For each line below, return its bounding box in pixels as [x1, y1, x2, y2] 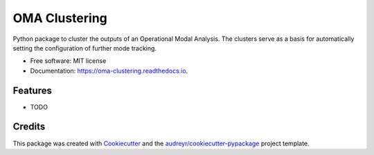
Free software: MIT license [30, 57, 107, 65]
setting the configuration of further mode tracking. [12, 44, 157, 52]
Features [12, 84, 52, 96]
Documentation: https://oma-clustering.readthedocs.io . [30, 66, 188, 75]
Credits [12, 121, 46, 133]
